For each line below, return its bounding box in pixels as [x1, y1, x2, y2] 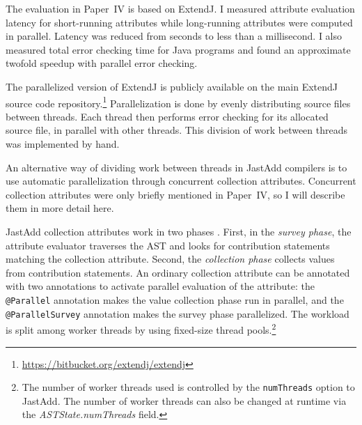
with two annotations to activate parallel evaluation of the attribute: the [6, 279, 315, 293]
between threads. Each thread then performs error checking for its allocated [6, 109, 329, 123]
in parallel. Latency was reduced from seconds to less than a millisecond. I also [6, 29, 343, 43]
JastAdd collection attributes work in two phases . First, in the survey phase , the [6, 224, 352, 238]
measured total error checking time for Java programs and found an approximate [6, 42, 351, 56]
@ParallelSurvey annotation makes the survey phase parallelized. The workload [6, 306, 349, 320]
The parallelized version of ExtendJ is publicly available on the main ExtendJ [6, 79, 338, 93]
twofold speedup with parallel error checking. [6, 56, 198, 70]
